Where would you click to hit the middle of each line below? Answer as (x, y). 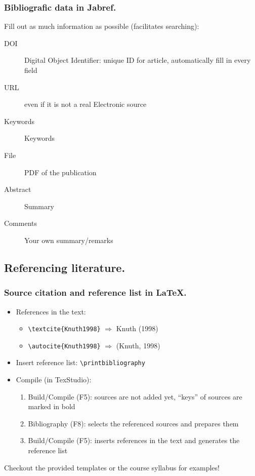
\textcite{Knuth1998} (64, 329)
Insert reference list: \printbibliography (80, 362)
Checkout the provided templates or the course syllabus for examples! (112, 467)
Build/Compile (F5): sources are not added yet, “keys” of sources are (135, 396)
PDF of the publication (60, 172)
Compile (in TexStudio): (54, 380)
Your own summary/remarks (69, 240)
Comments (21, 223)
